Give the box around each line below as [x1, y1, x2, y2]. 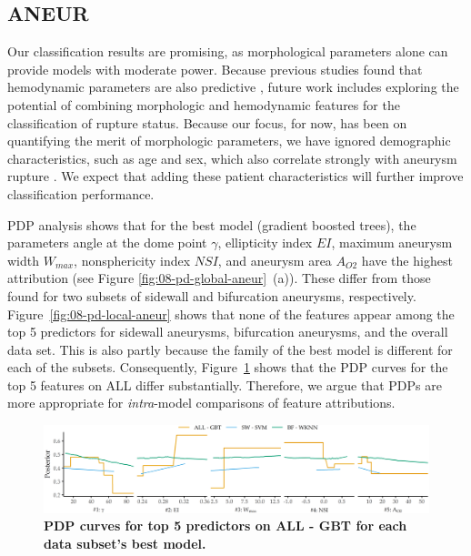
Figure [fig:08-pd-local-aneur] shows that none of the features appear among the [7, 304, 455, 323]
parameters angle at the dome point [7, 233, 207, 252]
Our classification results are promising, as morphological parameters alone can [7, 42, 448, 61]
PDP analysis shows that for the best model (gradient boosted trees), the [7, 215, 416, 234]
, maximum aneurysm [331, 233, 453, 252]
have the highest [361, 250, 453, 269]
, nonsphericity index [74, 250, 191, 269]
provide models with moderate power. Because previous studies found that [7, 59, 423, 78]
